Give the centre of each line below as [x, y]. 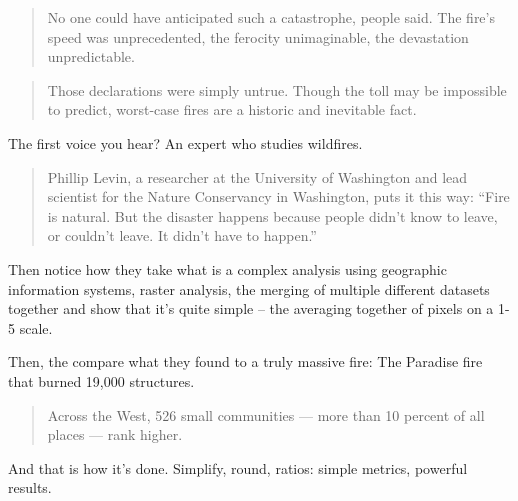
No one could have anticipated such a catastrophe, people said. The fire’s [271, 17]
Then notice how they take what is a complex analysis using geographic [227, 268]
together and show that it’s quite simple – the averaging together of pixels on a [251, 308]
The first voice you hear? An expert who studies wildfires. [185, 142]
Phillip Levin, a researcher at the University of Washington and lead [257, 176]
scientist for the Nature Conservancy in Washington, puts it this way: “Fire [278, 196]
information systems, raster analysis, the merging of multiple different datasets [249, 288]
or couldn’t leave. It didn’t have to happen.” [182, 235]
